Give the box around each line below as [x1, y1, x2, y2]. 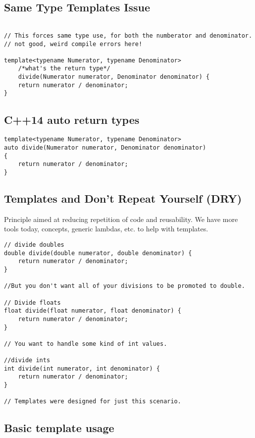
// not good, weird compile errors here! [4, 40, 143, 48]
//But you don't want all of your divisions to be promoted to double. [4, 282, 245, 290]
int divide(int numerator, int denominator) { [4, 365, 160, 372]
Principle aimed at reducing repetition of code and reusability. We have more [4, 214, 238, 224]
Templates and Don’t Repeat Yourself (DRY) [4, 190, 242, 206]
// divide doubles [4, 241, 64, 248]
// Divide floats [4, 299, 61, 306]
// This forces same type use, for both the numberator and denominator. [4, 32, 253, 39]
